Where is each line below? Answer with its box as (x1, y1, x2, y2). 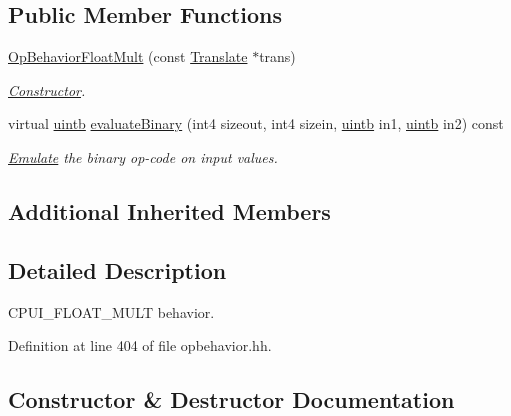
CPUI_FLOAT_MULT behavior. (8, 301, 215, 322)
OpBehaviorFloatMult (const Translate (8, 46, 248, 67)
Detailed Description (8, 254, 227, 285)
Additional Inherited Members (8, 195, 331, 226)
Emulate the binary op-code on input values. (8, 146, 278, 167)
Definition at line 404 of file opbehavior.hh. (8, 335, 272, 356)
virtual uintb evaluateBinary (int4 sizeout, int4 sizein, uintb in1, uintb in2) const (8, 113, 504, 134)
